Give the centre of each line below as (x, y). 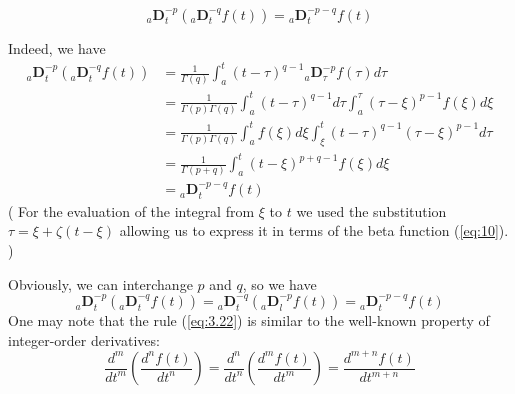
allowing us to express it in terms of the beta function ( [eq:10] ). (314, 230)
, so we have (279, 283)
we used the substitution (371, 210)
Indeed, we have (57, 48)
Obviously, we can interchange (100, 283)
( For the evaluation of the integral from (131, 210)
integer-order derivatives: (84, 339)
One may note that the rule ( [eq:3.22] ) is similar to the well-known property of (249, 320)
